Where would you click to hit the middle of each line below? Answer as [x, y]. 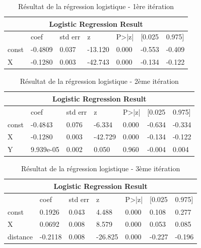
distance [20, 237]
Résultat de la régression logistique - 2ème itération [99, 81]
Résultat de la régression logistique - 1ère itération [96, 6]
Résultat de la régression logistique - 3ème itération [100, 168]
